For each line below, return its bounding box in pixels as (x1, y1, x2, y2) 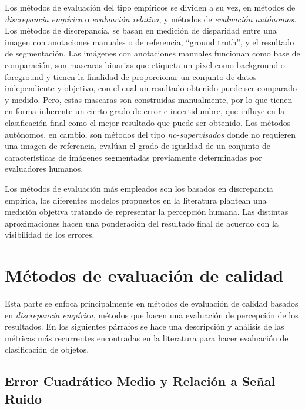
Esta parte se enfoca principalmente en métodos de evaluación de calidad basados (5, 297, 299, 309)
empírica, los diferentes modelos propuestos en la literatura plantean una (5, 194, 267, 206)
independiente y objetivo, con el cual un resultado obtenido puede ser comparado (5, 82, 297, 94)
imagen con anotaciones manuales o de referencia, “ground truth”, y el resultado (5, 35, 294, 48)
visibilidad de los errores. (5, 228, 95, 241)
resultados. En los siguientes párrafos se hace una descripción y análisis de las (5, 320, 284, 332)
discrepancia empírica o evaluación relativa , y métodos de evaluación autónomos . (5, 12, 297, 25)
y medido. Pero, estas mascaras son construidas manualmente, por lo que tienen (5, 93, 293, 105)
